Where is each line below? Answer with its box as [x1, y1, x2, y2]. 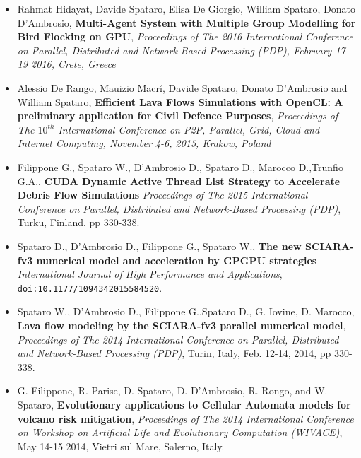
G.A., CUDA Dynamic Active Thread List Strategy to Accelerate [17, 173, 341, 188]
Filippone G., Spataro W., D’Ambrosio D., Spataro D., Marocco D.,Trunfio [17, 159, 343, 174]
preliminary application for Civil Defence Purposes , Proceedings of [17, 108, 338, 123]
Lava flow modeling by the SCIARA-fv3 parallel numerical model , [17, 317, 346, 332]
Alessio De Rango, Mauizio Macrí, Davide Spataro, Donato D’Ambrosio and [17, 80, 348, 95]
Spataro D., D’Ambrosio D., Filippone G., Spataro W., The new [17, 238, 302, 253]
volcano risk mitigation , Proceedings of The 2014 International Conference [17, 411, 354, 425]
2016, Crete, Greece [31, 57, 116, 71]
